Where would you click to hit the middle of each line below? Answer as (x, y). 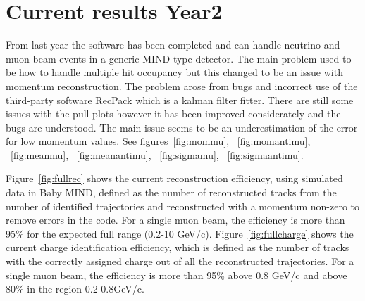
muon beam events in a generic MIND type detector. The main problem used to (179, 58)
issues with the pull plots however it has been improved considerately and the (173, 114)
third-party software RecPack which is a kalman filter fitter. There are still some (180, 100)
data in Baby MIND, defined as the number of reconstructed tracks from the (171, 192)
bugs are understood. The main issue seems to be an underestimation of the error (182, 127)
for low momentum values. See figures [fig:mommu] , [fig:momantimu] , (158, 141)
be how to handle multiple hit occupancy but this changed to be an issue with (174, 72)
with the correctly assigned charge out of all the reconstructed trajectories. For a (180, 261)
